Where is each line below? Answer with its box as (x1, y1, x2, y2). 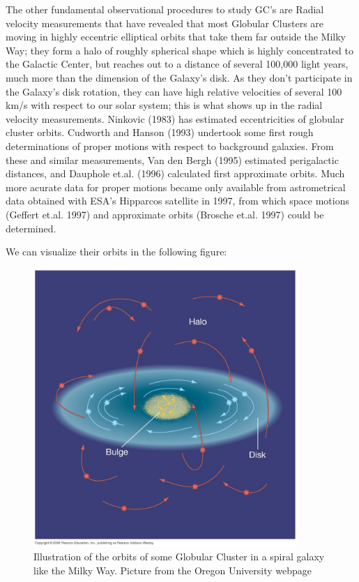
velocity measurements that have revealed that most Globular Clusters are (6, 15, 324, 30)
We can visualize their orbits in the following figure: (6, 244, 227, 259)
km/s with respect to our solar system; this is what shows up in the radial (6, 98, 323, 112)
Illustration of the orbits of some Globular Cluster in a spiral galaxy (33, 549, 325, 564)
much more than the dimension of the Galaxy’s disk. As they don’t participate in (6, 70, 353, 84)
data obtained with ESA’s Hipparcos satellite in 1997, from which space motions (6, 193, 349, 208)
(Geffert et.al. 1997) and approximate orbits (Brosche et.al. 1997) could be (6, 207, 324, 221)
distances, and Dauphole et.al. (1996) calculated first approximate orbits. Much (6, 166, 345, 181)
